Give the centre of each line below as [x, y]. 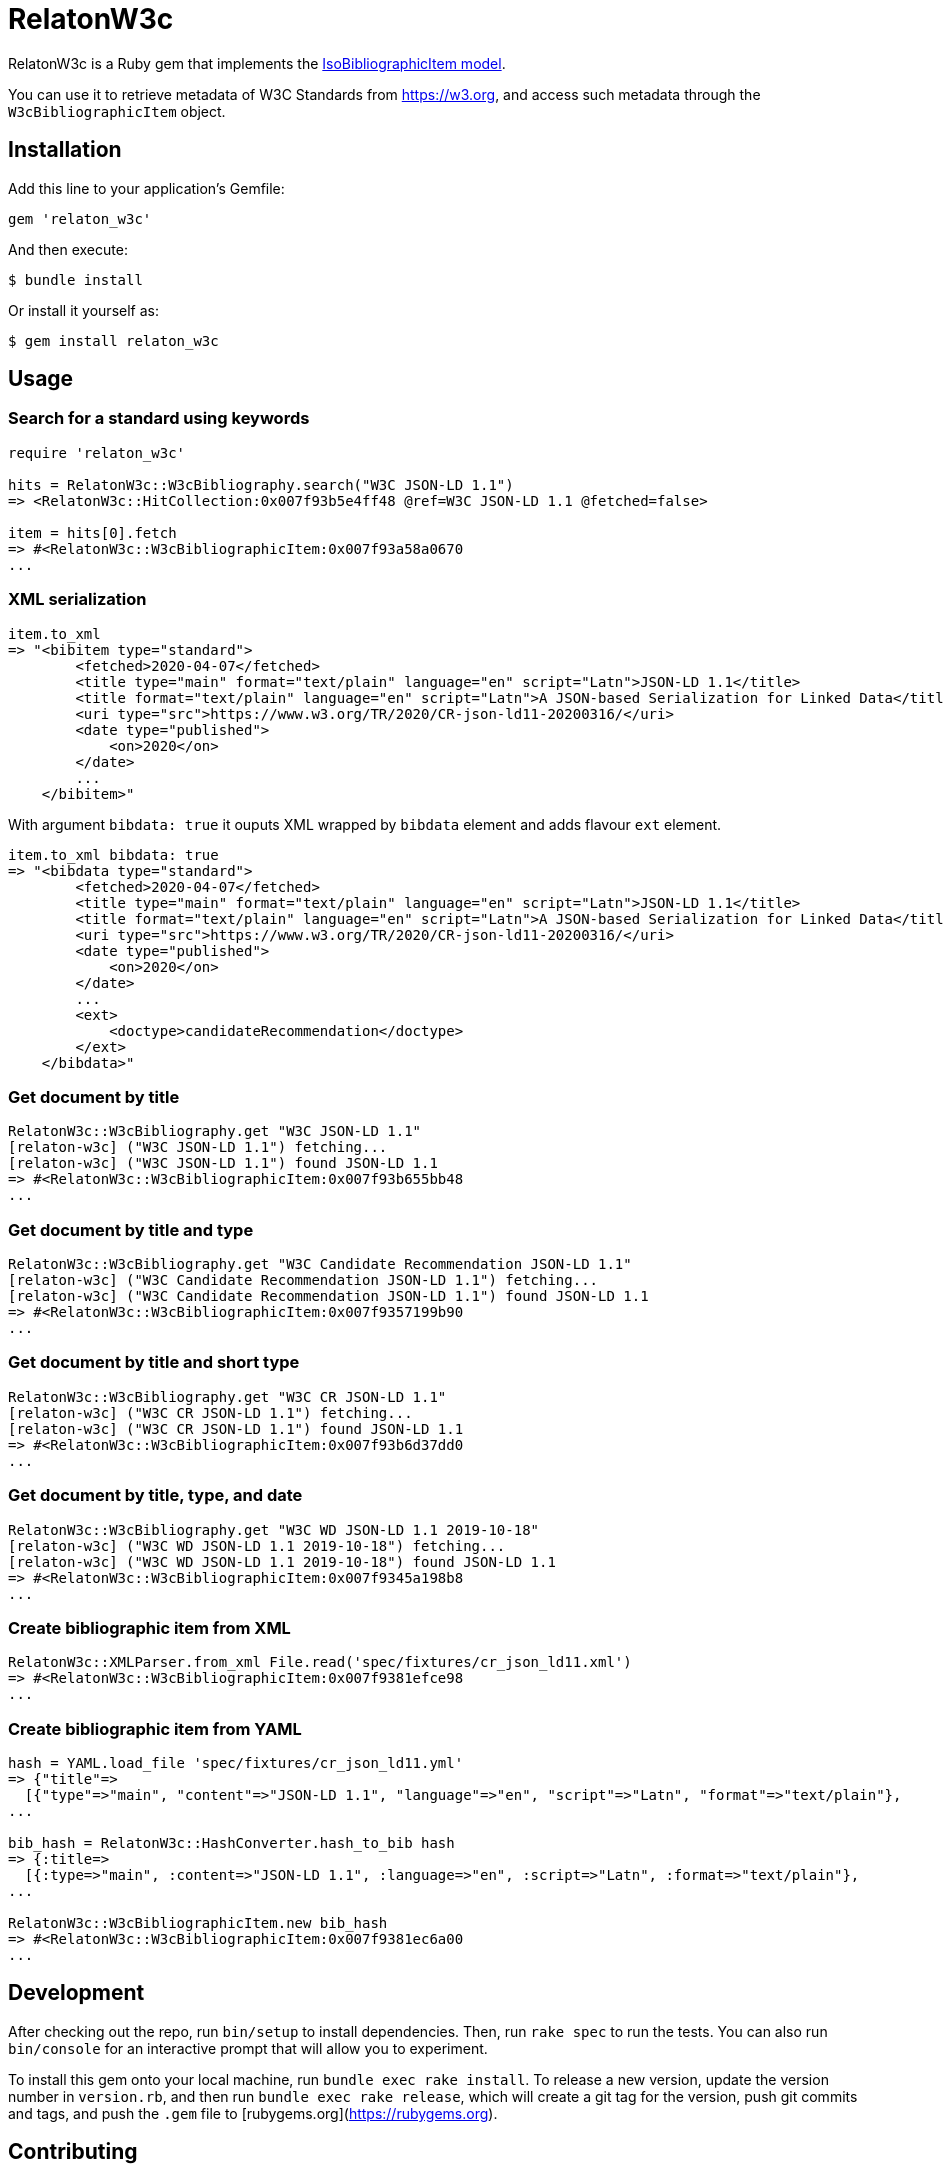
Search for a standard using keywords [159, 418]
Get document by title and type [131, 1229]
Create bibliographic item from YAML [155, 1728]
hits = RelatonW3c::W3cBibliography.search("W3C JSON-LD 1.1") [261, 484]
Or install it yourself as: [83, 310]
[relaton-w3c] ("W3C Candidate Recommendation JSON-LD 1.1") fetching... [303, 1280]
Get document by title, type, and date [155, 1495]
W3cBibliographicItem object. [117, 111]
